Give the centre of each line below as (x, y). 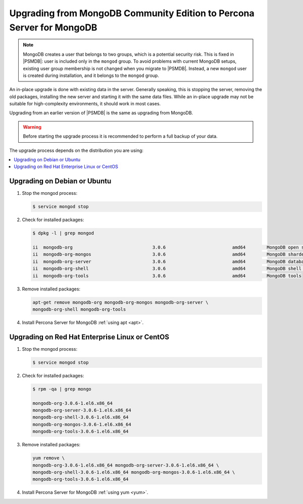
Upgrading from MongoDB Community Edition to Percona (132, 13)
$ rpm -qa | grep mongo (62, 389)
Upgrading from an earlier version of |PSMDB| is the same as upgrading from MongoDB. (101, 113)
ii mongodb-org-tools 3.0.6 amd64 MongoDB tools (167, 276)
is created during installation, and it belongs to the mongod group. (91, 75)
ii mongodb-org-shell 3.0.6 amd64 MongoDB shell (167, 269)
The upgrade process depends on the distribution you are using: (77, 150)
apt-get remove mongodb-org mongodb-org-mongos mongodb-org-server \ (120, 302)
